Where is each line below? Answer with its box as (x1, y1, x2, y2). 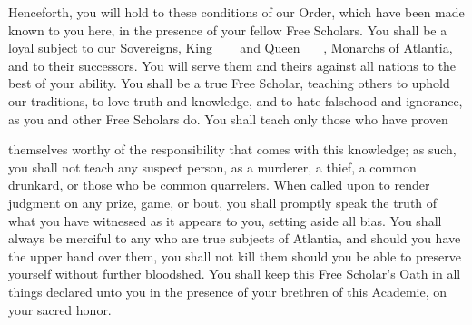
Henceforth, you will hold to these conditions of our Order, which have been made (8, 3, 465, 21)
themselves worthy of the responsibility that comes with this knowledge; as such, (8, 140, 457, 159)
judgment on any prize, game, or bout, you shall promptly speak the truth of (8, 192, 438, 212)
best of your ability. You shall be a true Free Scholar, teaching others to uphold (8, 74, 450, 93)
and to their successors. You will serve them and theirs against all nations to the (8, 55, 457, 74)
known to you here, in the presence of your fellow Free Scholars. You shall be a (8, 20, 447, 39)
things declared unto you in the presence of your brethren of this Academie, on (8, 281, 447, 300)
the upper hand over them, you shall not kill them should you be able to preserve (8, 246, 461, 265)
